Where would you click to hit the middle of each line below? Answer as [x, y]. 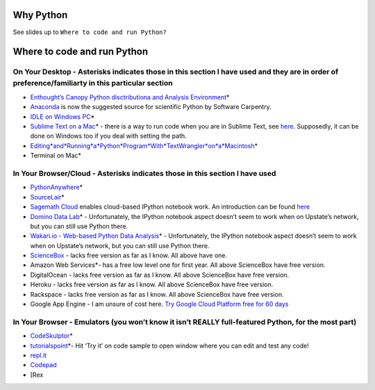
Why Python [40, 15]
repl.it [39, 355]
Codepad [43, 365]
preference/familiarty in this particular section [93, 83]
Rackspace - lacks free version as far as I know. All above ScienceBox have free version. [157, 294]
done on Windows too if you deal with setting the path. [108, 136]
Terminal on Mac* [56, 156]
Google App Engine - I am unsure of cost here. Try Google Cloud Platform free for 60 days [159, 304]
